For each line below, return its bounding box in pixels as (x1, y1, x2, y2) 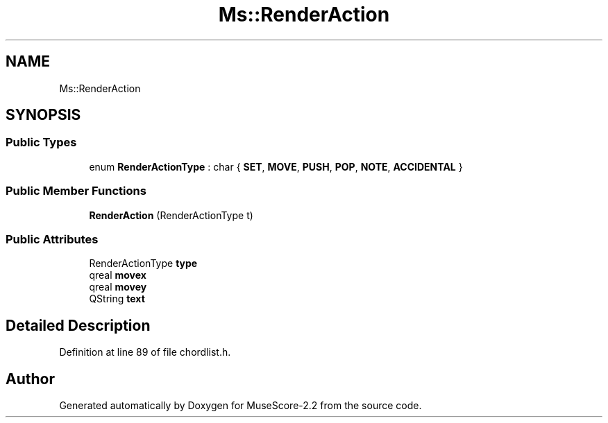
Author (6, 370, 55, 388)
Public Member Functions (6, 184, 146, 198)
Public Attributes (6, 232, 99, 246)
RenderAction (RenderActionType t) (89, 209, 253, 221)
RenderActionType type (89, 257, 198, 270)
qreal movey (89, 281, 147, 293)
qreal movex (89, 269, 146, 282)
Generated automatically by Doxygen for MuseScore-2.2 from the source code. (59, 399, 422, 411)
